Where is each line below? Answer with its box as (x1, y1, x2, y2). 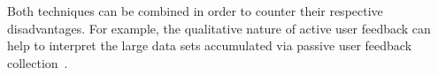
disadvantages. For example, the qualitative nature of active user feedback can (7, 19, 431, 37)
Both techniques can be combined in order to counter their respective (7, 2, 383, 19)
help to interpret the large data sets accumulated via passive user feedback (7, 36, 412, 55)
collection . (7, 53, 68, 71)
